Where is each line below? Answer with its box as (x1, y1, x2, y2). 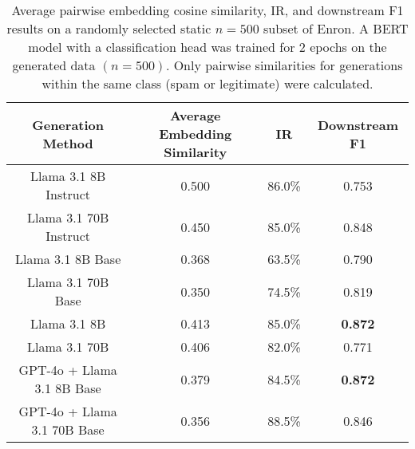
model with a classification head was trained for (28, 37, 295, 56)
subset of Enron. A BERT (263, 19, 409, 37)
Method (42, 133, 93, 152)
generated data (12, 56, 96, 74)
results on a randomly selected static (6, 19, 211, 37)
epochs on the (310, 37, 387, 56)
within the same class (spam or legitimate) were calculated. (41, 74, 373, 93)
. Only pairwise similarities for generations (165, 56, 403, 74)
